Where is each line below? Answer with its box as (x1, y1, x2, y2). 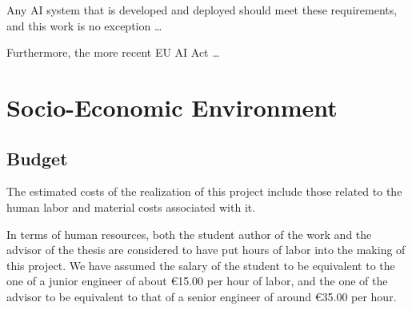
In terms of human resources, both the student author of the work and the (6, 225, 372, 242)
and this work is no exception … (6, 17, 162, 34)
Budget (6, 145, 68, 170)
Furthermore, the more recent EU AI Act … (6, 44, 220, 61)
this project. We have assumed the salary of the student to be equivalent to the (6, 256, 395, 273)
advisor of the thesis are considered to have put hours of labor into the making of (6, 241, 406, 258)
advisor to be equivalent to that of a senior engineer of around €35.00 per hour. (6, 288, 397, 304)
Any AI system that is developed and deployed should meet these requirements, (6, 2, 398, 18)
